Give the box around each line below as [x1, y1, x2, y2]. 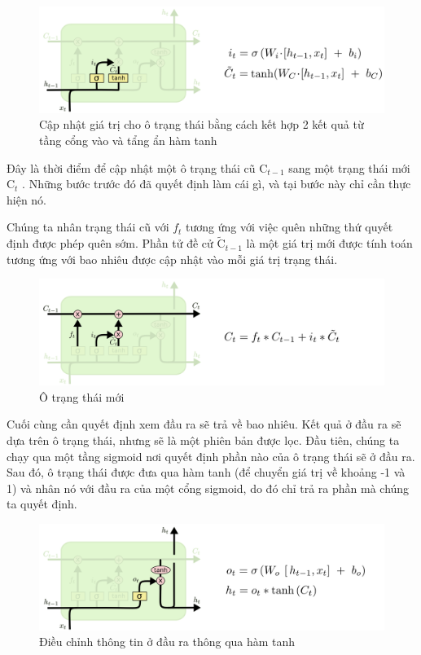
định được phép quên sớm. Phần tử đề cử [7, 235, 213, 252]
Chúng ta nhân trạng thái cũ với [7, 218, 169, 235]
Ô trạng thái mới [39, 388, 125, 405]
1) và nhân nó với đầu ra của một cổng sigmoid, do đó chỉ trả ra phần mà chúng [7, 479, 410, 496]
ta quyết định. [7, 495, 77, 512]
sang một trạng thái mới [288, 159, 410, 176]
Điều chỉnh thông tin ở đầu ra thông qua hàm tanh [39, 633, 296, 650]
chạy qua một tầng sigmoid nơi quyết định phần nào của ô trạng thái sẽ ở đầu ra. [7, 447, 415, 464]
